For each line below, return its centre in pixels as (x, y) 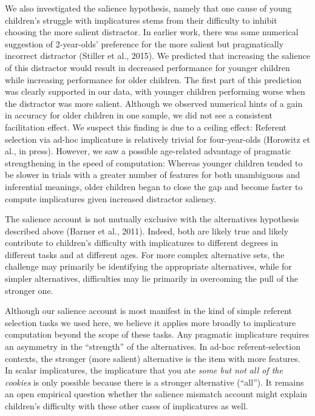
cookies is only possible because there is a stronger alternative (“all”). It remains (154, 382)
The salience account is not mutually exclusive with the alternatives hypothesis (152, 219)
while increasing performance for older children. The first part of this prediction (153, 79)
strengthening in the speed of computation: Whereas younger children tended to (154, 162)
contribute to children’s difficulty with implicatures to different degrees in (141, 243)
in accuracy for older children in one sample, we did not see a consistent (139, 115)
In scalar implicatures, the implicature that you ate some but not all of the (144, 370)
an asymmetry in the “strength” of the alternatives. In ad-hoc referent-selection (153, 346)
